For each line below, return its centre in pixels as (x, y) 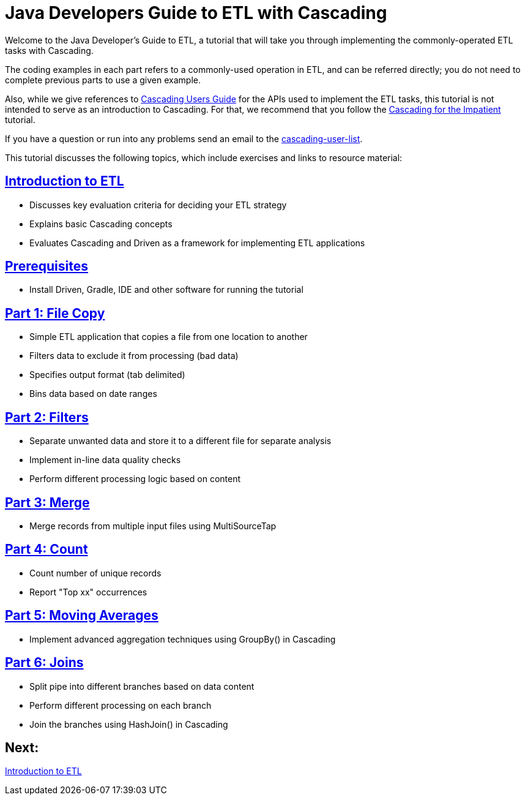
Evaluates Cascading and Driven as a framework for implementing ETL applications (197, 243)
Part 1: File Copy (55, 313)
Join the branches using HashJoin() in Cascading (129, 724)
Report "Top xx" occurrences (88, 592)
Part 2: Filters (47, 417)
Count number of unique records (95, 573)
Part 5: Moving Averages (82, 616)
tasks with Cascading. (49, 50)
